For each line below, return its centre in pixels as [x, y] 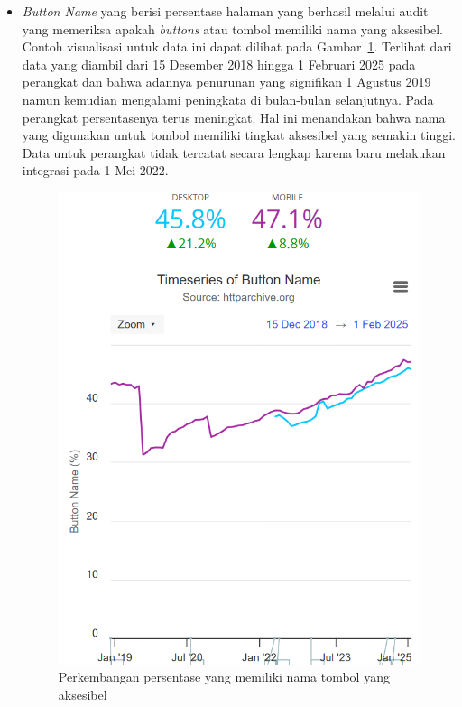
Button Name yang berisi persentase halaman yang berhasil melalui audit [225, 11]
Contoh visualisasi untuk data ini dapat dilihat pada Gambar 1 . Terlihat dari [237, 47]
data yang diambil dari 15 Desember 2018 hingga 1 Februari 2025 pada [219, 64]
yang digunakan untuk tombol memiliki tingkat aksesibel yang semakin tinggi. [239, 135]
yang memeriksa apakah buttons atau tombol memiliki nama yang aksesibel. [233, 28]
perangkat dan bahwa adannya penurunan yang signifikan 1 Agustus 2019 [226, 82]
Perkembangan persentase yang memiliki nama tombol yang [224, 677]
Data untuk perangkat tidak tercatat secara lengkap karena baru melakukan [234, 152]
